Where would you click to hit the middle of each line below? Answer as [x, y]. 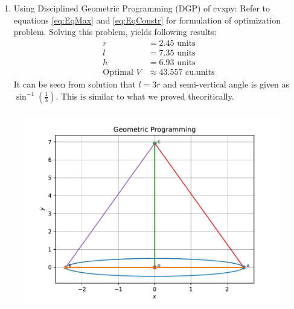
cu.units [200, 72]
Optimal [118, 72]
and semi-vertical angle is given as [226, 84]
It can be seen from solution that [75, 84]
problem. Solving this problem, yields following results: [115, 32]
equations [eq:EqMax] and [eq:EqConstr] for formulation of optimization [147, 20]
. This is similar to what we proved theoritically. [145, 96]
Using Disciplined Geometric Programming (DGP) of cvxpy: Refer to [142, 8]
